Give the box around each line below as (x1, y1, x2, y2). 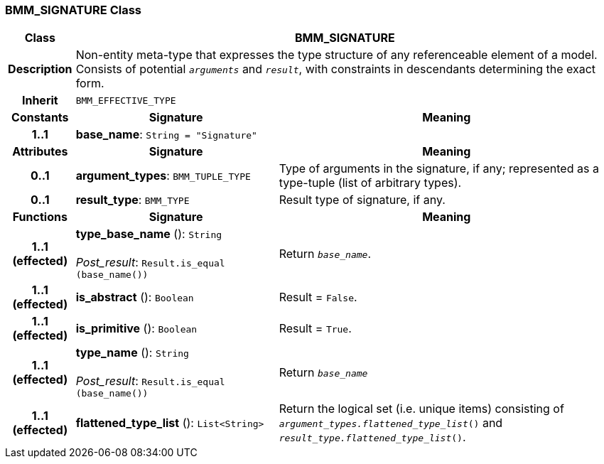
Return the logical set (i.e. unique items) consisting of (279, 401, 564, 416)
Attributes (12, 144, 68, 159)
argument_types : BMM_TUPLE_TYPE (75, 168, 251, 183)
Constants (11, 110, 69, 125)
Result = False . (279, 290, 357, 305)
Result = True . (279, 321, 352, 336)
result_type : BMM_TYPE (75, 193, 190, 207)
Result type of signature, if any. (279, 193, 446, 207)
